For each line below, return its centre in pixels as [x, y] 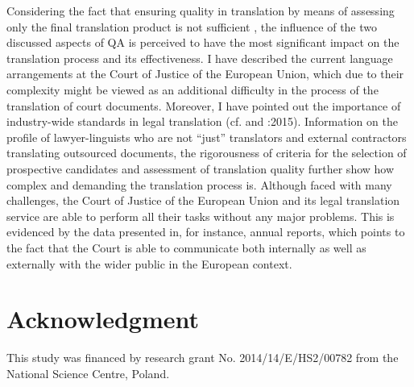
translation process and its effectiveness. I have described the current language [200, 58]
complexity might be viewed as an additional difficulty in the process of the [193, 89]
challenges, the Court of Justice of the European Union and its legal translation [203, 200]
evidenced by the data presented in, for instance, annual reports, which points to [206, 232]
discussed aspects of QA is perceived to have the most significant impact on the [203, 42]
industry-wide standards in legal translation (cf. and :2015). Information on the [202, 121]
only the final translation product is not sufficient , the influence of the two [192, 26]
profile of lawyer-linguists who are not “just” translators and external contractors [207, 137]
